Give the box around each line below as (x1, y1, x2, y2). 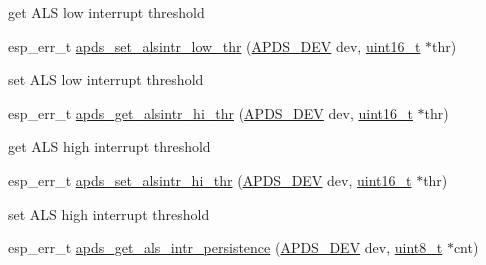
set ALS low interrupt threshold (8, 69, 204, 90)
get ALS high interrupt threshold (8, 136, 211, 157)
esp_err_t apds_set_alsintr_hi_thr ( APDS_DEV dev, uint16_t (8, 169, 412, 190)
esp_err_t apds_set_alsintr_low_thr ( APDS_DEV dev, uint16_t (8, 35, 421, 56)
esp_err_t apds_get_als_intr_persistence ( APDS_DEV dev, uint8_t (8, 237, 443, 258)
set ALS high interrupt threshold (8, 203, 210, 224)
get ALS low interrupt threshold (8, 2, 205, 22)
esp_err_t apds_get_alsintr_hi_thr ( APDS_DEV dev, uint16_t (8, 102, 413, 123)
